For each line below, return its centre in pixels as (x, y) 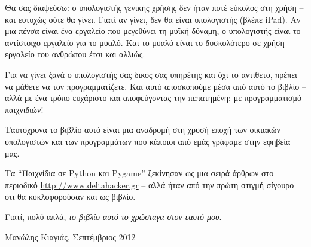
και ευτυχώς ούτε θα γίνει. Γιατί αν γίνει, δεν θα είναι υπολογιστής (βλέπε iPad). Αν (153, 19)
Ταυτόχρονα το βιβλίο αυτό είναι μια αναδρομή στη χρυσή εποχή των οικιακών (143, 129)
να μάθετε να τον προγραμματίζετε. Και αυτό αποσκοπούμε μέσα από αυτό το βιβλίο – (155, 86)
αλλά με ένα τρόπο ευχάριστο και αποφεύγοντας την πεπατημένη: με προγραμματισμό (153, 98)
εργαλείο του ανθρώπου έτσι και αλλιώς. (75, 54)
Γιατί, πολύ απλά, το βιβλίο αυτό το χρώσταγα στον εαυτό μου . (113, 216)
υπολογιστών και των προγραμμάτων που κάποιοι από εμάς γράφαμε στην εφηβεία (148, 141)
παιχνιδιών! (24, 109)
